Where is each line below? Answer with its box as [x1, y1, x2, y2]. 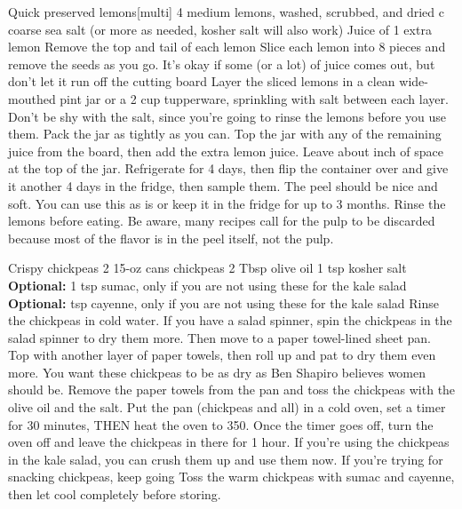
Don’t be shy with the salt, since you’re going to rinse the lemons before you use [8, 107, 447, 125]
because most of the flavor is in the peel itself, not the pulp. [8, 228, 334, 247]
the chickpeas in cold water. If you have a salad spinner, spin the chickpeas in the [8, 311, 452, 330]
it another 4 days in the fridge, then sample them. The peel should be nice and [8, 176, 438, 195]
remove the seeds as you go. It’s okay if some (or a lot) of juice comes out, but [8, 54, 435, 73]
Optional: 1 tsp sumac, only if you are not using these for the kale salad [8, 275, 407, 294]
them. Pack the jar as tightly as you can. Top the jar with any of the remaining [8, 124, 442, 143]
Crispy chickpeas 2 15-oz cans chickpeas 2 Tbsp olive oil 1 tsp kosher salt [8, 258, 407, 277]
